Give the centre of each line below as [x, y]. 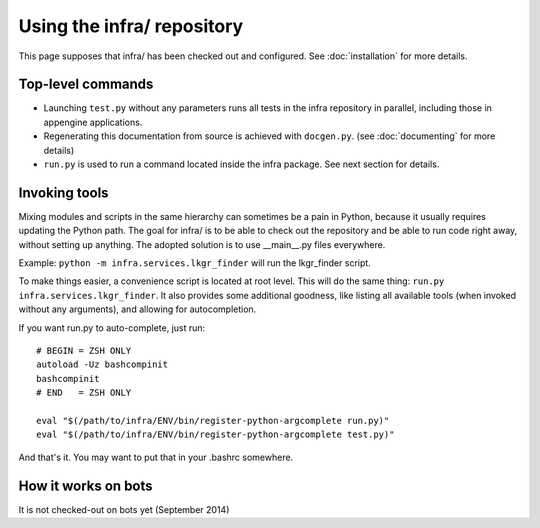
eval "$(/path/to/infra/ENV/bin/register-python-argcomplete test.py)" [215, 434]
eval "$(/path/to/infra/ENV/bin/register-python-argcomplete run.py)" [213, 420]
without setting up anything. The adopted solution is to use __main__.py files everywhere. [202, 244]
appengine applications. [93, 122]
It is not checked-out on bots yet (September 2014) [124, 509]
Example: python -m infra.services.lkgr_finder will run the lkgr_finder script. [195, 263]
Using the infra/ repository [131, 26]
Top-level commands [86, 84]
